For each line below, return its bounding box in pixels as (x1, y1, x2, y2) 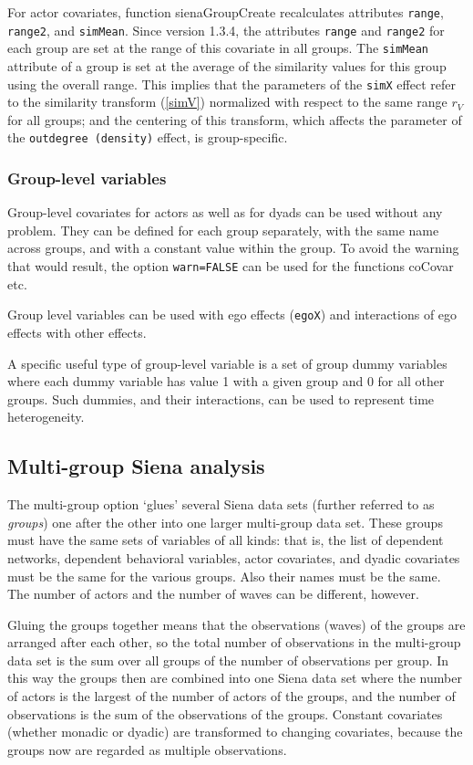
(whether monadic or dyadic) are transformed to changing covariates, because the (7, 722, 463, 741)
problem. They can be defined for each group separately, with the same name (7, 220, 439, 239)
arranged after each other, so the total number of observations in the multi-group (7, 633, 461, 652)
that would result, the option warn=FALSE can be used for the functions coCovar (7, 257, 454, 276)
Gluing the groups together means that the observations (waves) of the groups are (7, 614, 466, 634)
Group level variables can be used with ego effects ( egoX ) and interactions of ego (7, 305, 458, 324)
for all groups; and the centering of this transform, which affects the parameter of (7, 110, 462, 129)
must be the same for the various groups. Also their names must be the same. (7, 566, 441, 585)
